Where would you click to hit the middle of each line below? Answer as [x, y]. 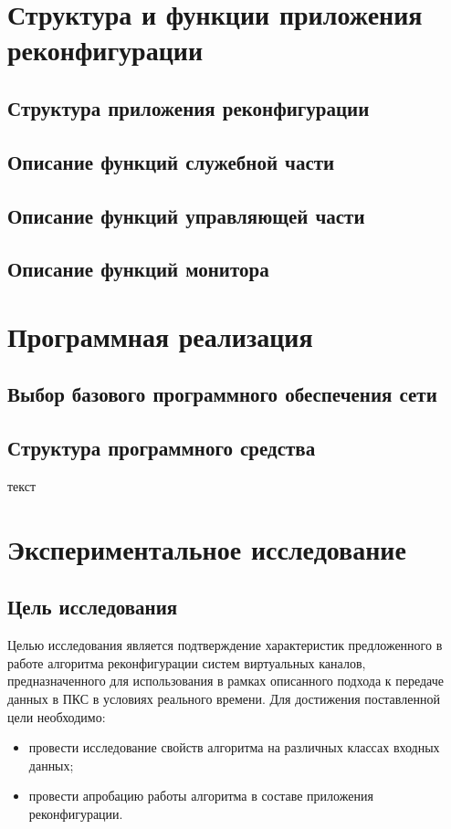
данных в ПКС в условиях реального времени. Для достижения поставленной [224, 698]
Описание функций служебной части [171, 161]
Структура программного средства [162, 448]
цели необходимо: [57, 716]
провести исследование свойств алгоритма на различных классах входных [234, 747]
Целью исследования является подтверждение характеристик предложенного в [225, 645]
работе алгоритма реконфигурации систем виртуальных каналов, [187, 662]
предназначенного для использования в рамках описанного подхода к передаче [226, 681]
